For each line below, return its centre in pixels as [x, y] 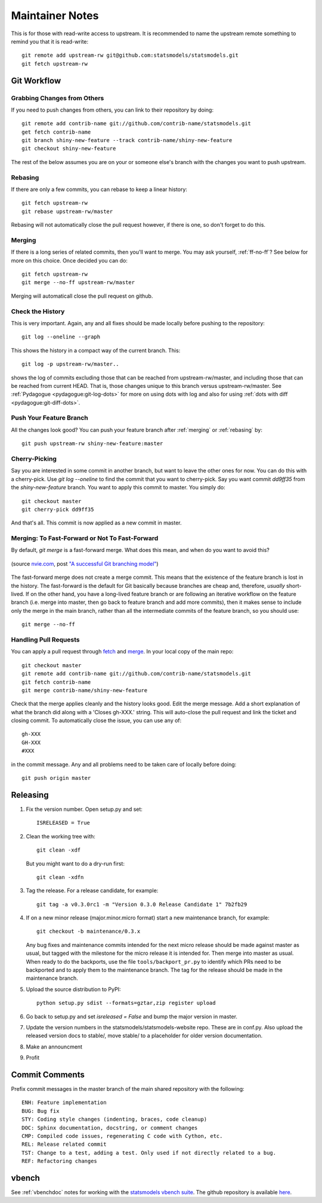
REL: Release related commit [64, 1145]
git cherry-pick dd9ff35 [58, 509]
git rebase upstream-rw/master [67, 211]
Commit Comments [48, 1074]
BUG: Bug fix [41, 1111]
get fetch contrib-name [56, 132]
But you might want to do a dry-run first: [75, 863]
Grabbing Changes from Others [58, 98]
